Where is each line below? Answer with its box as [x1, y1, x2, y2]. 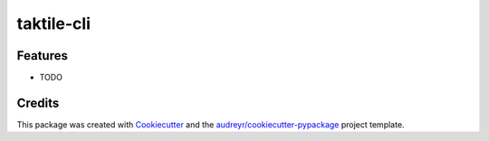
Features [16, 48, 68, 63]
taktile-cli [16, 14, 91, 33]
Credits [16, 95, 60, 110]
